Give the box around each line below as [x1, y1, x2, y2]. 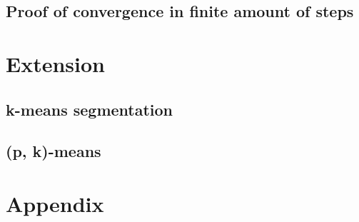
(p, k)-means [6, 140, 101, 162]
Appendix [6, 188, 104, 218]
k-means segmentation [6, 98, 173, 120]
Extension [6, 49, 105, 78]
